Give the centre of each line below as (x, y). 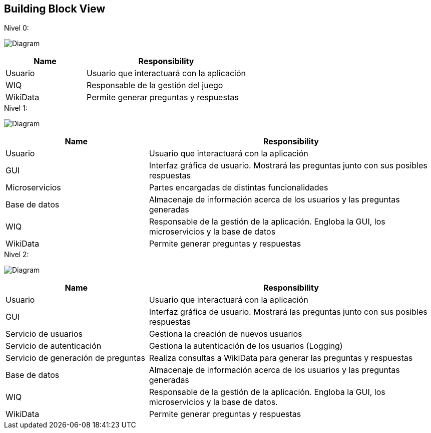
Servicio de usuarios (44, 334)
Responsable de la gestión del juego (155, 85)
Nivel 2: (17, 255)
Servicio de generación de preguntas (75, 358)
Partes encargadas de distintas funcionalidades (239, 188)
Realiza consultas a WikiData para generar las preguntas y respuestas (281, 358)
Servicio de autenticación (54, 346)
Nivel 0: (17, 28)
